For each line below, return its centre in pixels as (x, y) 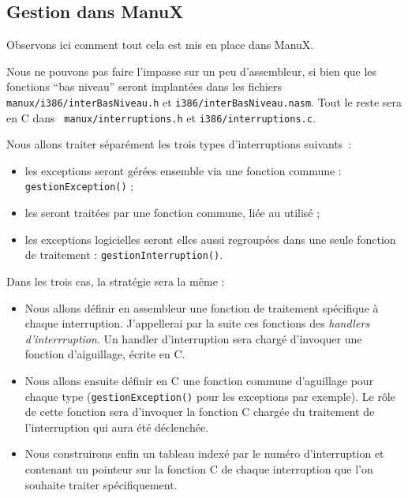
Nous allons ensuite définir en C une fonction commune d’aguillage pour (199, 380)
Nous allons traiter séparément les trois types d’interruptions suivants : (179, 144)
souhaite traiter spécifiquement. (101, 484)
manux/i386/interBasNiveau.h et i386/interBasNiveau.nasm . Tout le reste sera (204, 101)
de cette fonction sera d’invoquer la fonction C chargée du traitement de (200, 412)
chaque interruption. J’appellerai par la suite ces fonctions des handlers (197, 323)
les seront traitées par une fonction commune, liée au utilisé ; (172, 213)
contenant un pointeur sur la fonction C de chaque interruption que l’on (199, 468)
